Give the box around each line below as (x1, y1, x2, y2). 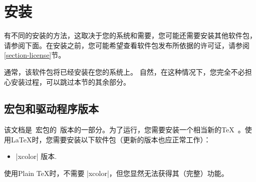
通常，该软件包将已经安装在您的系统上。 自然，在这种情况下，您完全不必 (4, 66, 245, 77)
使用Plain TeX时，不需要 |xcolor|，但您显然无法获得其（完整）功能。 (4, 168, 228, 178)
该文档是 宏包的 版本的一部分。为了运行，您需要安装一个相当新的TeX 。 (4, 124, 245, 135)
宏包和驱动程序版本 (4, 101, 99, 116)
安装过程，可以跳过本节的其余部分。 (11, 76, 130, 87)
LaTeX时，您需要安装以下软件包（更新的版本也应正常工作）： (11, 134, 211, 144)
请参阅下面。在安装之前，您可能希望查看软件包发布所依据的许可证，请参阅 (4, 40, 249, 50)
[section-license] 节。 (4, 50, 66, 60)
